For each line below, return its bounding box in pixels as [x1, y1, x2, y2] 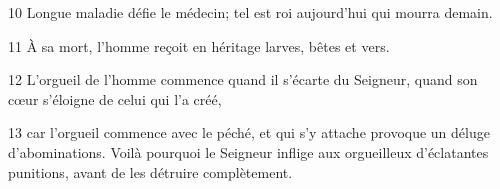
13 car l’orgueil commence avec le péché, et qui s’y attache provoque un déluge [8, 122, 490, 143]
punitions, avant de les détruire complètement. [8, 161, 293, 182]
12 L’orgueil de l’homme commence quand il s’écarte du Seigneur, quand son [8, 69, 478, 90]
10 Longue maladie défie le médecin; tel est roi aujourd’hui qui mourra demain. [8, 2, 493, 22]
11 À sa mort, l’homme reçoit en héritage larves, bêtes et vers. [8, 35, 390, 56]
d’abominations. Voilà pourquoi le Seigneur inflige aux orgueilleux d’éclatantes [8, 141, 489, 162]
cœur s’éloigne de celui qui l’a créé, [8, 88, 222, 109]
